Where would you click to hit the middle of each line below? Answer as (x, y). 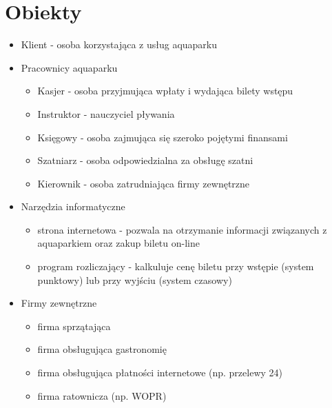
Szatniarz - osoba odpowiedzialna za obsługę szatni (145, 160)
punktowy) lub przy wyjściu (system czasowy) (135, 279)
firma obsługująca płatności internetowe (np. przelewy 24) (160, 373)
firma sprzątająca (74, 326)
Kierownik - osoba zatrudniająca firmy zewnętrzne (144, 183)
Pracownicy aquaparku (69, 67)
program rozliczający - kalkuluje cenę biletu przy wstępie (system (176, 266)
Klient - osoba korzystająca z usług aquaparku (119, 44)
